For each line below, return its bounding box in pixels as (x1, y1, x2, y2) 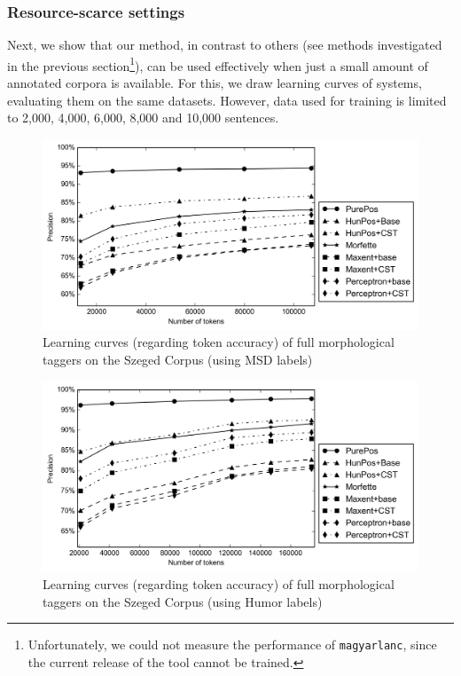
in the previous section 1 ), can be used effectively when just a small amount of (7, 53, 428, 75)
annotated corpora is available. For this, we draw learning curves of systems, (7, 74, 422, 92)
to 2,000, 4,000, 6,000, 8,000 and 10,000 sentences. (7, 108, 279, 127)
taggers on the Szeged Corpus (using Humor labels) (43, 592, 323, 610)
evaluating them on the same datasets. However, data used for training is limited (7, 90, 447, 109)
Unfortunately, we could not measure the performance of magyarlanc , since (27, 635, 437, 654)
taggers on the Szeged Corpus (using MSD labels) (43, 350, 313, 368)
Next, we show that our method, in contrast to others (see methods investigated (7, 35, 442, 54)
